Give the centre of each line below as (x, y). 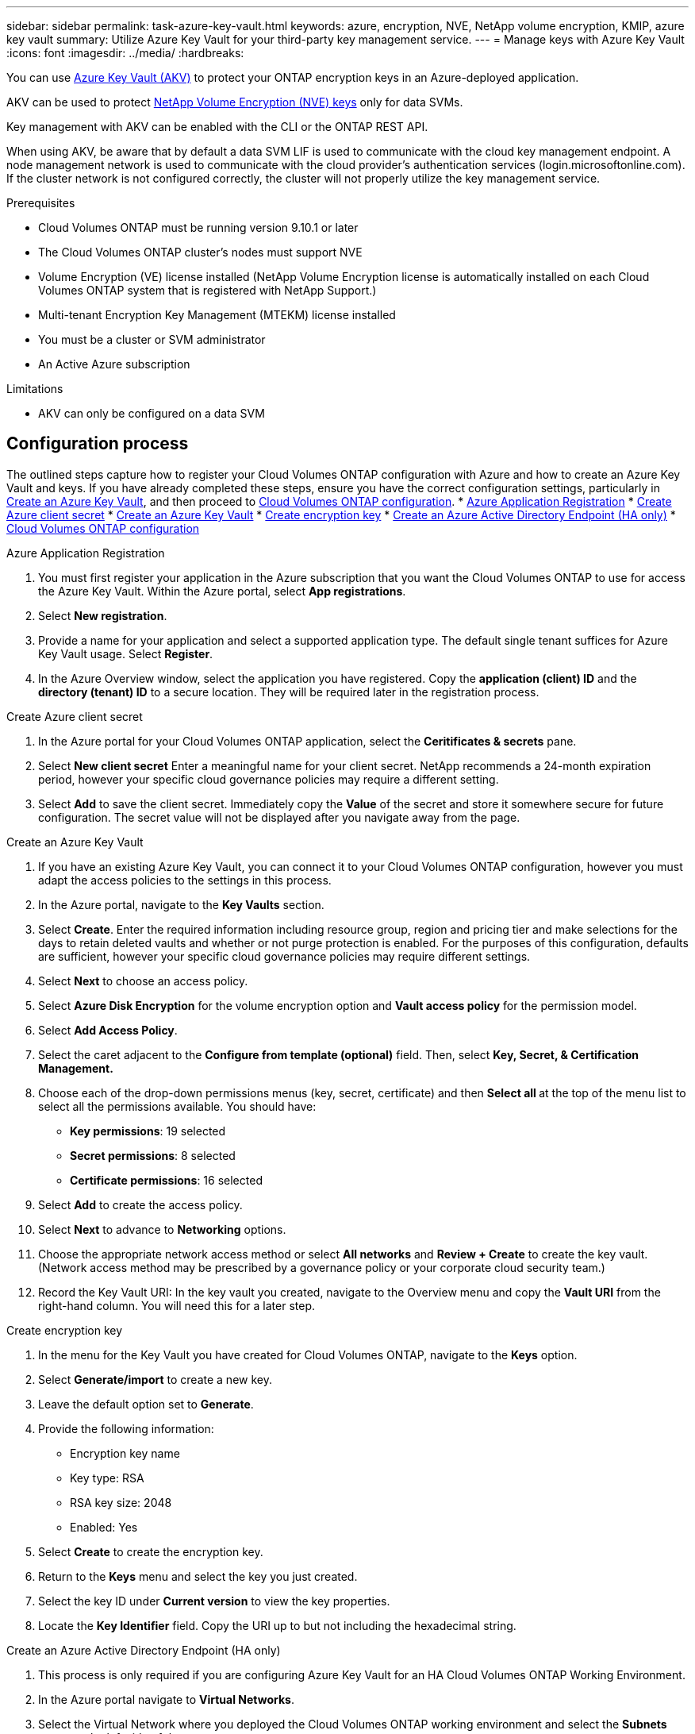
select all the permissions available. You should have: (177, 1106)
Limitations (35, 389)
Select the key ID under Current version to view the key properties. (214, 1601)
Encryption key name (125, 1453)
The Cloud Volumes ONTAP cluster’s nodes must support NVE (200, 252)
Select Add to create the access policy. (140, 1204)
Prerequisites (41, 203)
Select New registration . (103, 615)
